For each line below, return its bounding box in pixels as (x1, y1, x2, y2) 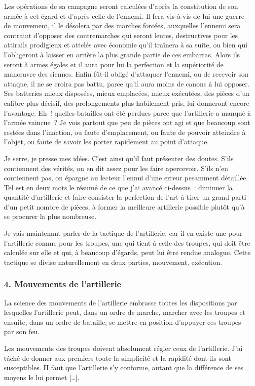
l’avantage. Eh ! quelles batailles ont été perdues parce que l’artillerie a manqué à (4, 107, 251, 118)
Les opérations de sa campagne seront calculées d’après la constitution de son (4, 1, 238, 11)
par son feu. (4, 326, 40, 337)
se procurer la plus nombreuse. (4, 211, 97, 221)
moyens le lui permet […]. (4, 372, 80, 382)
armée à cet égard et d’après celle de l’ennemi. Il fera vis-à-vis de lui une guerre (4, 10, 245, 21)
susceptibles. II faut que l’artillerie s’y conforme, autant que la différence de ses (4, 362, 244, 373)
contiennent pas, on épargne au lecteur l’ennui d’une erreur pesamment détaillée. (4, 172, 248, 183)
